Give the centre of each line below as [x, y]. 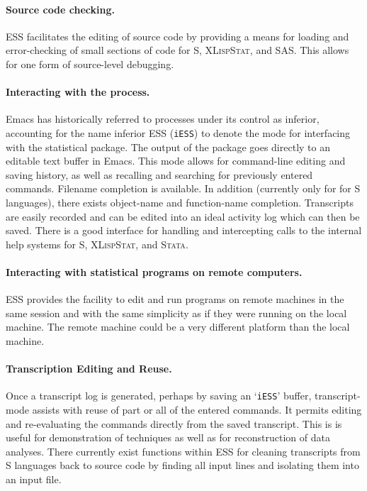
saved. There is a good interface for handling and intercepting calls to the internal [184, 230]
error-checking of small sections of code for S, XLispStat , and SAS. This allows [177, 50]
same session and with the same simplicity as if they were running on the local [176, 313]
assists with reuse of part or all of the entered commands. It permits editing [197, 409]
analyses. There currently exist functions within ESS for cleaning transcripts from [183, 451]
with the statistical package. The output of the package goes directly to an [168, 147]
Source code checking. [60, 9]
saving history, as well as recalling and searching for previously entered [159, 174]
